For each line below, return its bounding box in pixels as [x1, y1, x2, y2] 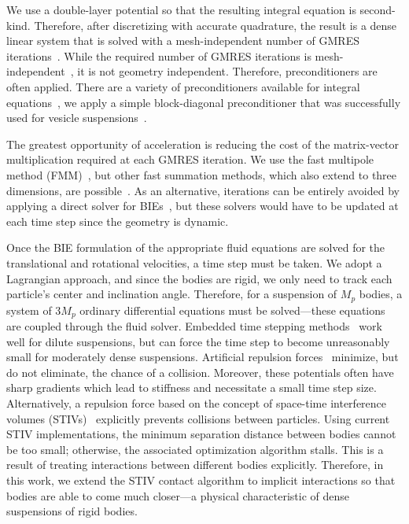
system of [6, 301, 52, 318]
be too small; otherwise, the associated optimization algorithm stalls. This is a [6, 441, 384, 457]
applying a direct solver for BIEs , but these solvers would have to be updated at [6, 197, 399, 214]
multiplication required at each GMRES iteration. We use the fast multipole [6, 151, 374, 168]
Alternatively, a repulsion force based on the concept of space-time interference [6, 394, 387, 411]
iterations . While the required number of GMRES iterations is [6, 47, 311, 64]
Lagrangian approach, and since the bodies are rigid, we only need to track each [6, 270, 392, 286]
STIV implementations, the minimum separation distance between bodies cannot [6, 426, 396, 442]
